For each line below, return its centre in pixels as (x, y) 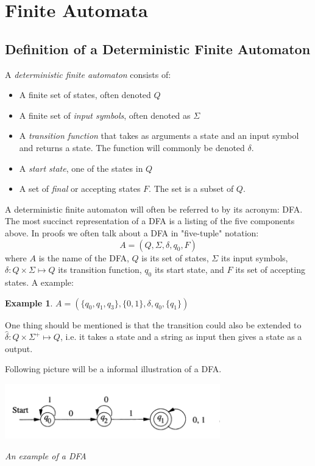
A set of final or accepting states (80, 189)
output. (19, 348)
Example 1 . (29, 302)
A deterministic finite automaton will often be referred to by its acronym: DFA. (154, 209)
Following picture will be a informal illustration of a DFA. (113, 369)
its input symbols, (254, 257)
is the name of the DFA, (84, 257)
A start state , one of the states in (81, 168)
